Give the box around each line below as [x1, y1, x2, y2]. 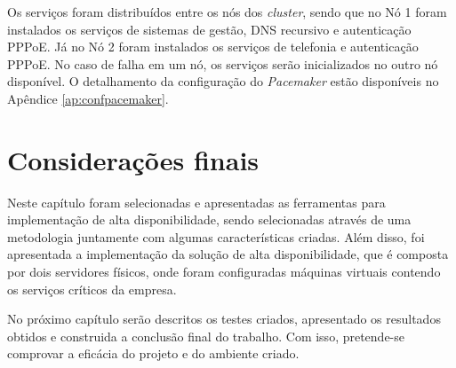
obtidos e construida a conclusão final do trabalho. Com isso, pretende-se [7, 326, 405, 345]
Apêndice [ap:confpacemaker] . [7, 89, 169, 107]
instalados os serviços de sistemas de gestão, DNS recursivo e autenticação [7, 20, 412, 38]
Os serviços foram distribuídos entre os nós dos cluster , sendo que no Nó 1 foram [7, 3, 447, 20]
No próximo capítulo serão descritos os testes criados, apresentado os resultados [7, 309, 441, 328]
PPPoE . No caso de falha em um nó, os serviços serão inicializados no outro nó [7, 54, 438, 73]
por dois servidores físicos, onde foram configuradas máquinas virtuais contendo [7, 262, 441, 281]
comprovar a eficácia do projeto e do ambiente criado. [7, 344, 300, 363]
